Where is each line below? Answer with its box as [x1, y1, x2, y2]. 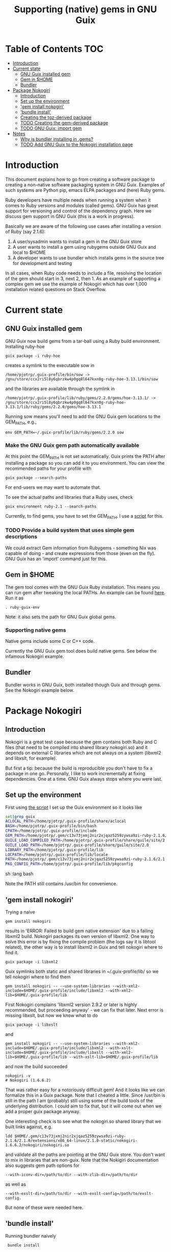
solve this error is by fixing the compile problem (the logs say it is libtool [5, 938, 156, 945]
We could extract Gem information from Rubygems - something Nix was [5, 545, 156, 551]
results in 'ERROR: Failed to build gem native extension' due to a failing [5, 928, 154, 934]
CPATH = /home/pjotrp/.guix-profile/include [5, 828, 97, 833]
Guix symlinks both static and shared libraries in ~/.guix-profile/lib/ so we [5, 969, 159, 975]
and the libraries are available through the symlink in [5, 386, 115, 392]
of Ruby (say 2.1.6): [5, 228, 46, 234]
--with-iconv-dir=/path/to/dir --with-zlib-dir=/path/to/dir [5, 1172, 138, 1177]
